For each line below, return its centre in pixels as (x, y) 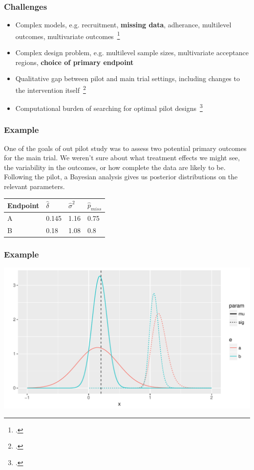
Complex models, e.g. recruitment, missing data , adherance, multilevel (123, 25)
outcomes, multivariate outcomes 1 (68, 35)
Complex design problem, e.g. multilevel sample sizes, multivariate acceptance (132, 53)
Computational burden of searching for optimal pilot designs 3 (109, 107)
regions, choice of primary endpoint (74, 62)
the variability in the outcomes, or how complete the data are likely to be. (115, 167)
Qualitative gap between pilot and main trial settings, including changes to (127, 78)
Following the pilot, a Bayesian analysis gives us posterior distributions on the (121, 177)
